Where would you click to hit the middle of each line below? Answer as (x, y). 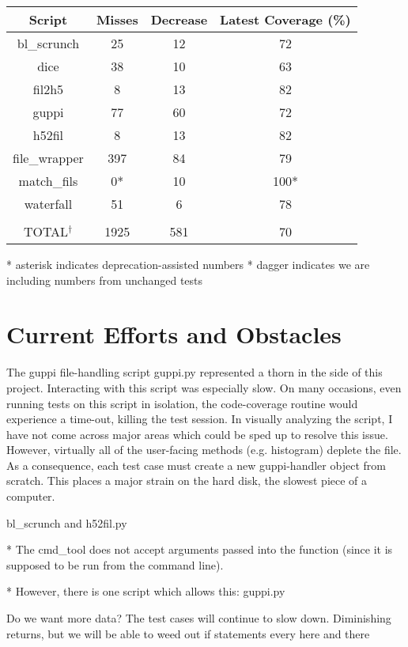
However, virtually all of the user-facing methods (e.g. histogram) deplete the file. (204, 450)
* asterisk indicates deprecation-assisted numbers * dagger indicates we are (188, 264)
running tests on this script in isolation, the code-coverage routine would (182, 403)
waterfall (48, 204)
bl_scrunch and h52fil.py (67, 522)
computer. (31, 496)
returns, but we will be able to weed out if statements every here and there (188, 633)
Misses (117, 19)
